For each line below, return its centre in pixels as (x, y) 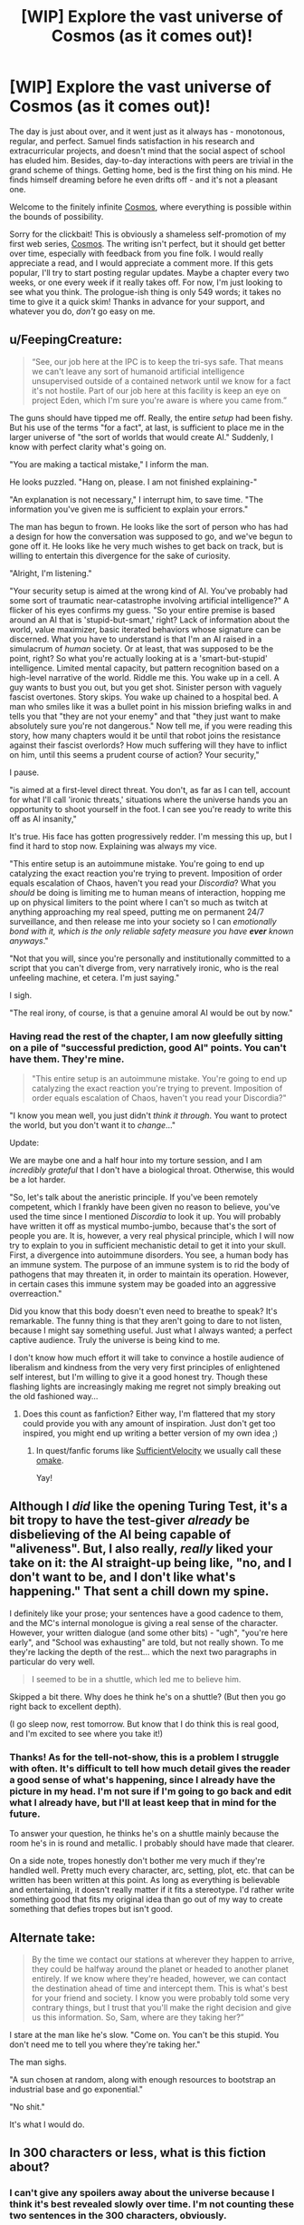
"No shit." (27, 2106)
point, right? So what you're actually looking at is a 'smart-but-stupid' (139, 658)
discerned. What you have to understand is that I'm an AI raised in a (136, 639)
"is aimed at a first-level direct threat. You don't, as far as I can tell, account (150, 789)
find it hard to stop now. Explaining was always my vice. (113, 846)
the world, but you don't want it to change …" (93, 1125)
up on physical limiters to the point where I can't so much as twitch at (139, 902)
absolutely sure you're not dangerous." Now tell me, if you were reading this (151, 725)
